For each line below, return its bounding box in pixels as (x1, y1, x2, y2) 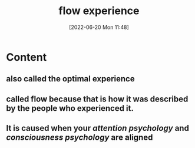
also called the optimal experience (6, 74, 135, 84)
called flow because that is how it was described (6, 94, 189, 104)
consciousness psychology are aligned (6, 133, 153, 143)
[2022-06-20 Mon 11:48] (68, 24, 130, 31)
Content (6, 50, 47, 64)
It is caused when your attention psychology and (6, 123, 190, 133)
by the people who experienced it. (6, 103, 134, 113)
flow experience (58, 4, 140, 18)
